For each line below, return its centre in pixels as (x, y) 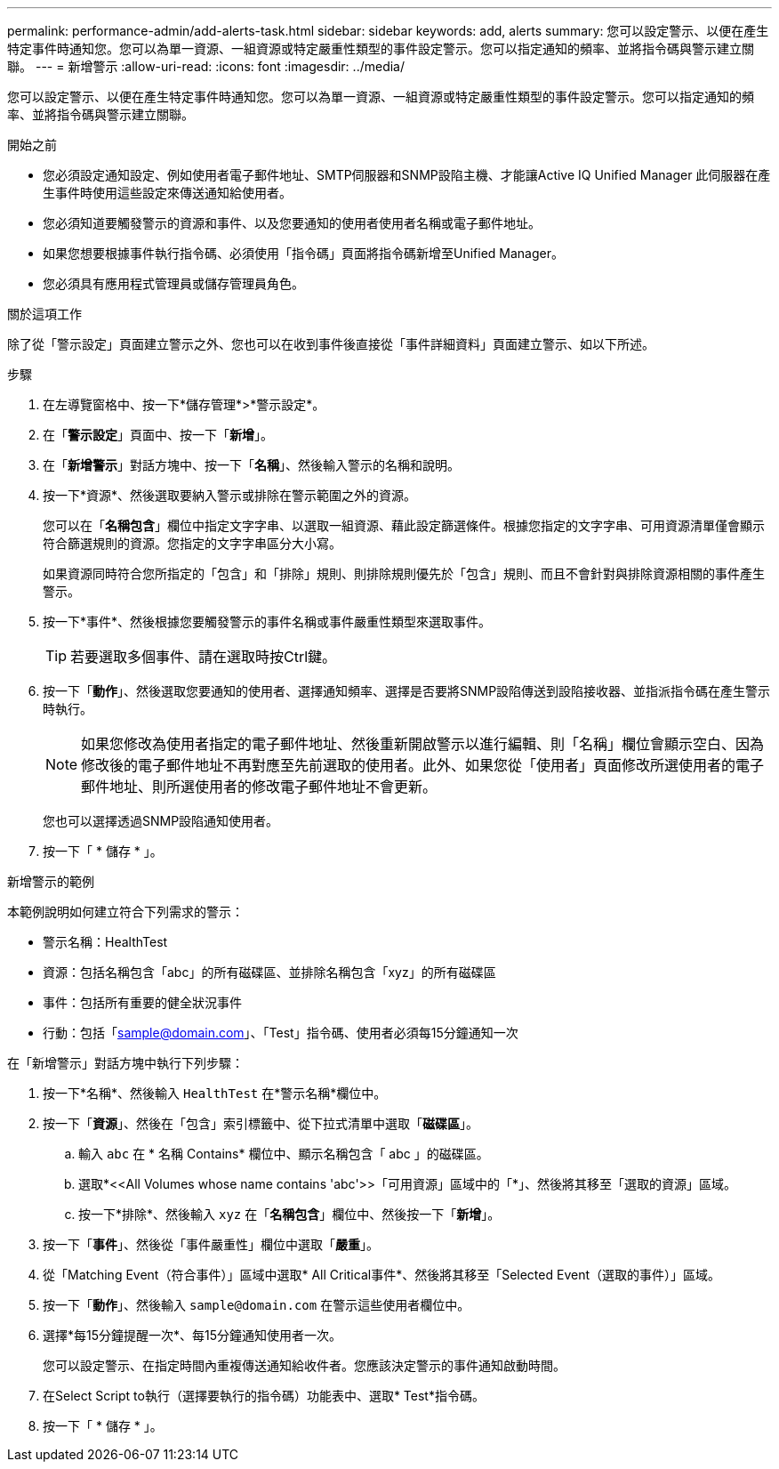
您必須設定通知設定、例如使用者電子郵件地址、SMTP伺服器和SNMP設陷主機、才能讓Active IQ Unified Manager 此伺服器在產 (407, 175)
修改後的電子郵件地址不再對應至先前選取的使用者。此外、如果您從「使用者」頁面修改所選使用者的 (409, 765)
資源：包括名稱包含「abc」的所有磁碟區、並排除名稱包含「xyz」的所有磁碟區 (269, 972)
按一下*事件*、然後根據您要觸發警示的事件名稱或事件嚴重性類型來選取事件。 (267, 621)
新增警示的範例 (51, 881)
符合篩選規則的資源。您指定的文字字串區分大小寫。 (192, 543)
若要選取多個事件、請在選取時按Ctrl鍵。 (204, 657)
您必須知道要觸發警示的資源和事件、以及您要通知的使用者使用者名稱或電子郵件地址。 (292, 223)
